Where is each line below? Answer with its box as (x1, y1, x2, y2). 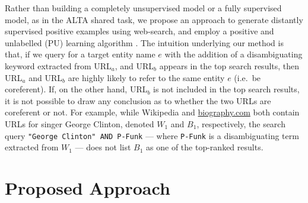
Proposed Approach (5, 175, 170, 199)
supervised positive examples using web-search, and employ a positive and (5, 25, 274, 37)
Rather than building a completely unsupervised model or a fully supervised (5, 2, 282, 14)
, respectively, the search (196, 117, 285, 130)
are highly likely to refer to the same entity (68, 71, 225, 83)
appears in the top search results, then (159, 59, 300, 72)
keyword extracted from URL (5, 59, 112, 72)
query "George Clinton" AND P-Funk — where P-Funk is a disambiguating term (5, 129, 299, 141)
